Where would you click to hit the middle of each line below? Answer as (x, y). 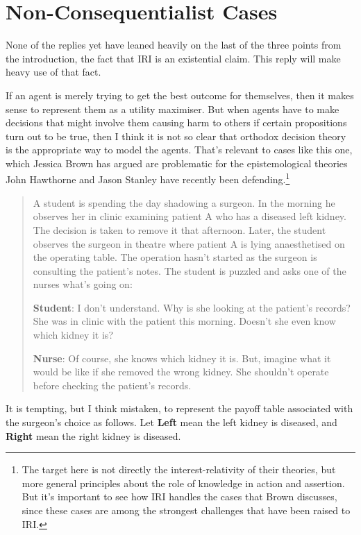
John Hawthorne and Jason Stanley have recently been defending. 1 (148, 178)
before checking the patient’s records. (112, 385)
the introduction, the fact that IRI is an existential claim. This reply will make (173, 58)
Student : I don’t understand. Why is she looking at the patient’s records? (192, 307)
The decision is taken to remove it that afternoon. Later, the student (179, 229)
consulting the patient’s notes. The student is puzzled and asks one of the (190, 270)
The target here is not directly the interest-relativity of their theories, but (179, 469)
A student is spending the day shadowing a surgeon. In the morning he (184, 202)
